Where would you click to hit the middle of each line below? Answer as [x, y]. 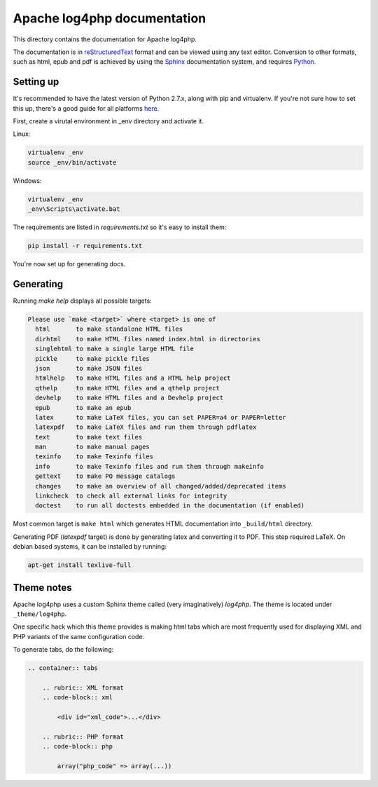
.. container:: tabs [63, 668]
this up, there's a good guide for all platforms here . [86, 108]
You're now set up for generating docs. [69, 264]
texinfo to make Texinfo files [94, 457]
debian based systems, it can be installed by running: [90, 547]
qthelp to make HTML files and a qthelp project [127, 388]
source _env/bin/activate [72, 162]
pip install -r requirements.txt [85, 246]
